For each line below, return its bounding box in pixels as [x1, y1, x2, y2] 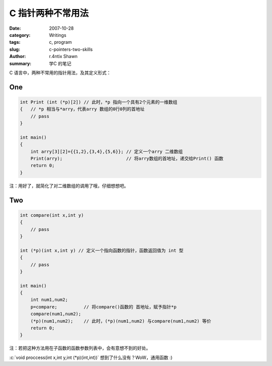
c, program [49, 39, 72, 45]
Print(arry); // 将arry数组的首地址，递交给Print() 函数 [30, 156, 224, 161]
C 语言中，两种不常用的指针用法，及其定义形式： [9, 70, 111, 76]
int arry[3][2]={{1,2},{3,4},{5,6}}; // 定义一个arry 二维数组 [30, 149, 183, 154]
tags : [9, 39, 21, 45]
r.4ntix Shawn [49, 53, 78, 59]
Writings [49, 32, 66, 38]
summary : [9, 60, 32, 67]
